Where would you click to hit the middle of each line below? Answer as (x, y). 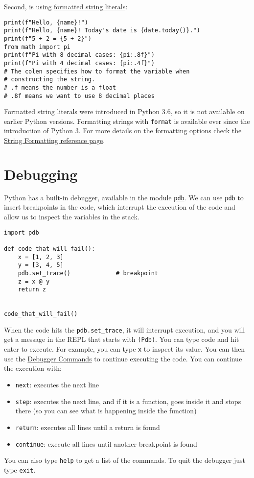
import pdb (22, 232)
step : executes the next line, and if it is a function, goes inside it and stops (128, 401)
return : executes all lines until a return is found (88, 427)
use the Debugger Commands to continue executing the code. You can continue (123, 358)
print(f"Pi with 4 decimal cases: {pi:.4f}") (79, 63)
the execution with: (33, 368)
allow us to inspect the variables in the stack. (72, 216)
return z (32, 290)
